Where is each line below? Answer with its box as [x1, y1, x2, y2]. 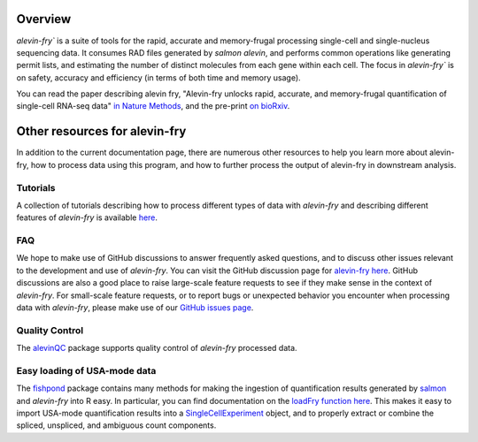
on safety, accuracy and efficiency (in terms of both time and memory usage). [16, 72, 301, 83]
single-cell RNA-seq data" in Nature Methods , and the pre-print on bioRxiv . [16, 101, 290, 111]
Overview [16, 11, 72, 27]
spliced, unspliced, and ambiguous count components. [16, 420, 217, 431]
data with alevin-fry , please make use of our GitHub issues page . [16, 302, 254, 313]
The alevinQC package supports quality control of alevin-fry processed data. [16, 343, 297, 354]
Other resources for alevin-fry [16, 124, 187, 139]
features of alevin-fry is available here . [16, 212, 158, 223]
